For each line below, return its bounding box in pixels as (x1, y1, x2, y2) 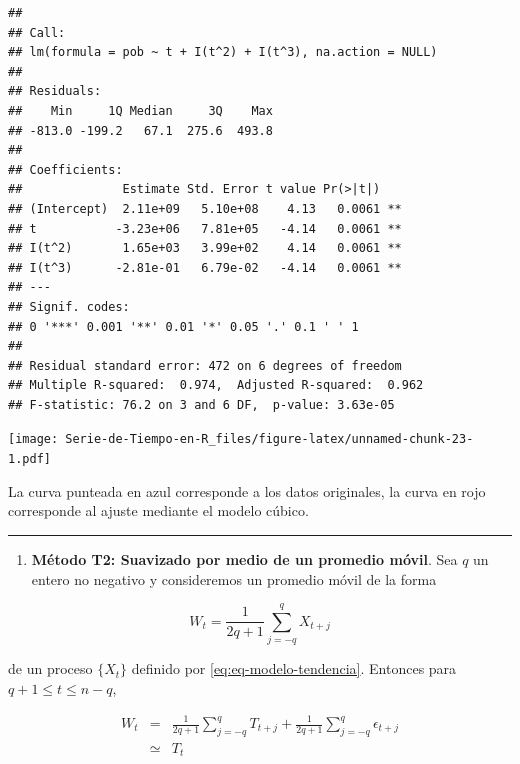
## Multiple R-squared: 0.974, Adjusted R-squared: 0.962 (8, 378, 424, 393)
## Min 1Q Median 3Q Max (8, 103, 273, 118)
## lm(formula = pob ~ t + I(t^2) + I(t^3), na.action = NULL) (8, 45, 438, 60)
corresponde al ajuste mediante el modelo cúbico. (8, 500, 309, 521)
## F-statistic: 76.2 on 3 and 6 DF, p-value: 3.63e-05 (8, 397, 395, 412)
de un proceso (8, 658, 93, 679)
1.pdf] (8, 452, 51, 467)
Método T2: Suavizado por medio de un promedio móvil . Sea (31, 548, 458, 569)
